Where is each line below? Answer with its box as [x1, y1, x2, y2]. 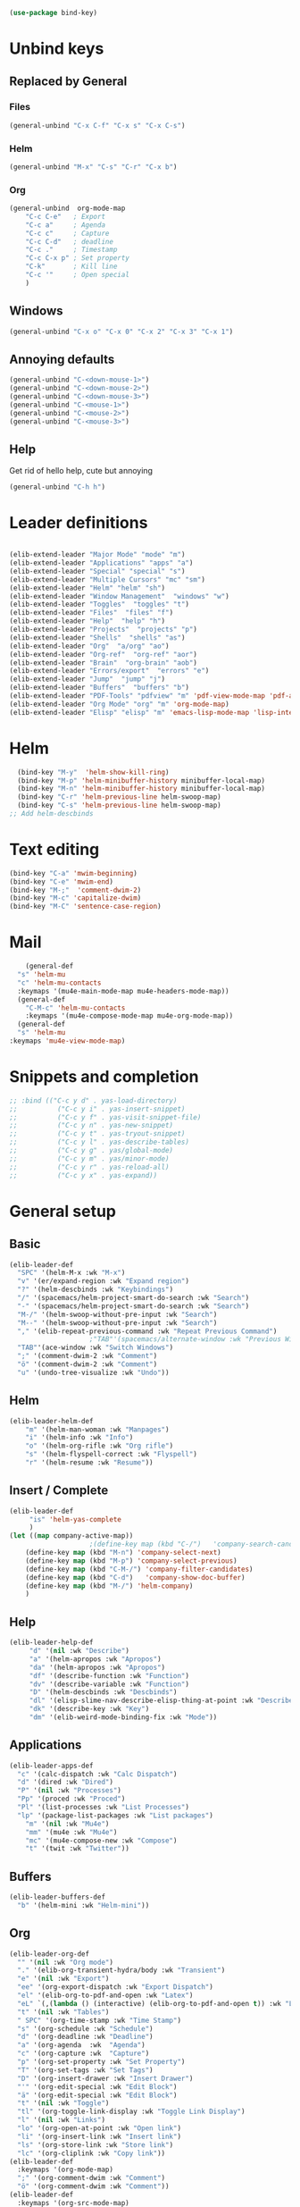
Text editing [9, 840, 100, 860]
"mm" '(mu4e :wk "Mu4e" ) [25, 1827, 118, 1836]
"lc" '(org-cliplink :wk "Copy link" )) [17, 2149, 166, 2158]
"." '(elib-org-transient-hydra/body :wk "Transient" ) [17, 1966, 226, 1975]
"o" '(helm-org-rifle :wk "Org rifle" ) [25, 1441, 174, 1451]
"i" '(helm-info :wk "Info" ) [25, 1433, 134, 1442]
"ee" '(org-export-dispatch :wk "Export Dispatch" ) [17, 1983, 214, 1992]
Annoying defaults [9, 351, 115, 366]
